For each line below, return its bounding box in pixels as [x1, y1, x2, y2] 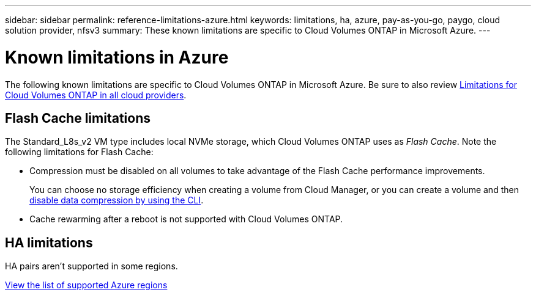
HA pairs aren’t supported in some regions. [5, 261, 178, 272]
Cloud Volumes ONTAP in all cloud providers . [5, 89, 187, 100]
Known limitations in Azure [5, 46, 229, 68]
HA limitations [5, 235, 93, 250]
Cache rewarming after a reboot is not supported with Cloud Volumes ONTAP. [29, 214, 343, 225]
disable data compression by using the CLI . [29, 195, 204, 206]
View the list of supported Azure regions [5, 280, 168, 291]
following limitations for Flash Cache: [5, 147, 154, 158]
